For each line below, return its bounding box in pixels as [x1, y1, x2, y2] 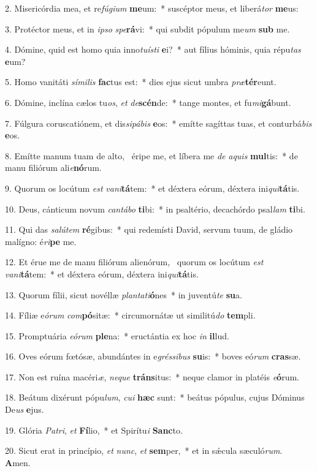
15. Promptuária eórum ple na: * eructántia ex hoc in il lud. [5, 329, 229, 342]
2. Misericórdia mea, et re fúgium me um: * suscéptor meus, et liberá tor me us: [5, 2, 299, 14]
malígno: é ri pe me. [5, 235, 77, 247]
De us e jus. [5, 403, 44, 416]
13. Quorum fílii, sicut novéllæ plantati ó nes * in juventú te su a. [5, 288, 242, 301]
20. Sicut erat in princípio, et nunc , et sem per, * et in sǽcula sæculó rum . [5, 444, 283, 457]
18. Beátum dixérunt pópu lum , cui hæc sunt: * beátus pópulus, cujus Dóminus [5, 391, 305, 404]
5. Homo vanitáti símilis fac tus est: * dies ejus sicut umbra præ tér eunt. [5, 75, 277, 88]
